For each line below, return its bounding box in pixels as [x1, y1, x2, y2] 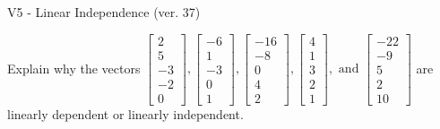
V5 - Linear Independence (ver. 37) [7, 3, 201, 21]
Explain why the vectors [7, 58, 141, 77]
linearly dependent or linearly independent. [7, 104, 244, 123]
